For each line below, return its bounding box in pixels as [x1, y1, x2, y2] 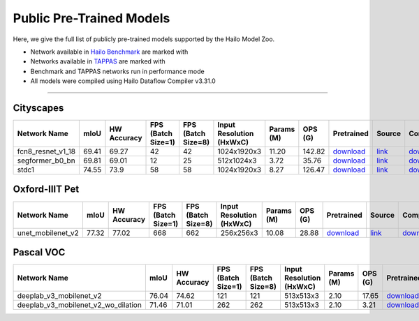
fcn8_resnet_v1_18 [17, 147, 76, 156]
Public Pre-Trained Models [13, 10, 170, 26]
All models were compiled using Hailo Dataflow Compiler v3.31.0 [30, 77, 216, 85]
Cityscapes [13, 102, 64, 114]
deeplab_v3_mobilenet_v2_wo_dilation [17, 300, 142, 310]
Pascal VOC [13, 246, 66, 258]
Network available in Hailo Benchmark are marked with [30, 47, 189, 56]
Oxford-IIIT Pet [13, 184, 80, 195]
